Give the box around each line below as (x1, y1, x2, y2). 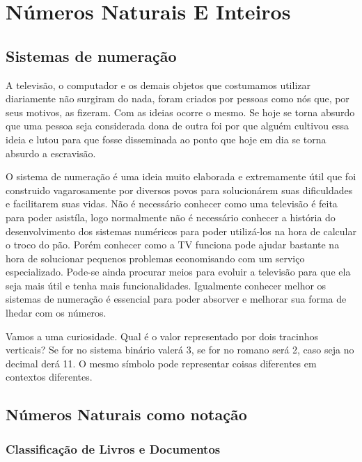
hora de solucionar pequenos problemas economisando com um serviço (6, 250, 305, 265)
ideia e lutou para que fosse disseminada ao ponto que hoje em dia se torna (6, 132, 326, 146)
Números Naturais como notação (6, 404, 247, 425)
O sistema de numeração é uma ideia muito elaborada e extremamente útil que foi (6, 169, 356, 184)
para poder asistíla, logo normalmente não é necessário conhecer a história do (6, 209, 336, 224)
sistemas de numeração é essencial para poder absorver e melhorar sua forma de (6, 292, 347, 306)
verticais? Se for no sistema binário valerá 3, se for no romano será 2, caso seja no (6, 342, 354, 357)
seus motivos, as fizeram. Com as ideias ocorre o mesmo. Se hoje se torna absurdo (6, 104, 355, 119)
